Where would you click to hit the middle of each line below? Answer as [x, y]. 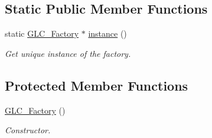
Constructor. [28, 130]
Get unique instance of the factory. [68, 53]
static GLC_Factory [42, 33]
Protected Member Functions [97, 85]
